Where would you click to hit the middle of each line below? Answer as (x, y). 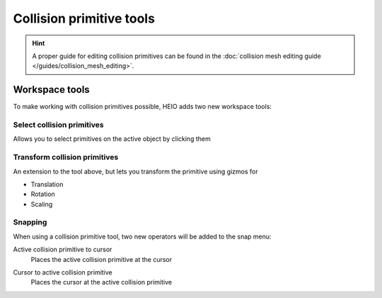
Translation (47, 184)
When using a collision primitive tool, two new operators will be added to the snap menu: (142, 236)
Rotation (43, 194)
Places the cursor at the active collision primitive (102, 282)
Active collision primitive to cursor (63, 250)
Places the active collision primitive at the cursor (102, 259)
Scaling (42, 204)
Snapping (30, 222)
